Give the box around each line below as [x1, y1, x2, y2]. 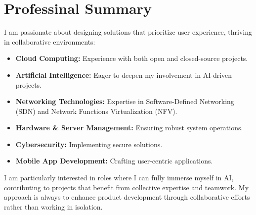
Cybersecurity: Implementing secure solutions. [15, 139, 163, 149]
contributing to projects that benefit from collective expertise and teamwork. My [4, 182, 249, 192]
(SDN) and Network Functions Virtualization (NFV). [15, 106, 177, 116]
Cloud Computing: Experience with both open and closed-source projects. [15, 53, 248, 63]
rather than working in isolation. [4, 201, 103, 212]
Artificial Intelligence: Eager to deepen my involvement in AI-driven [15, 69, 232, 80]
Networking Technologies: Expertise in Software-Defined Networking [15, 96, 234, 107]
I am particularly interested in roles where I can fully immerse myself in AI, [4, 172, 234, 183]
